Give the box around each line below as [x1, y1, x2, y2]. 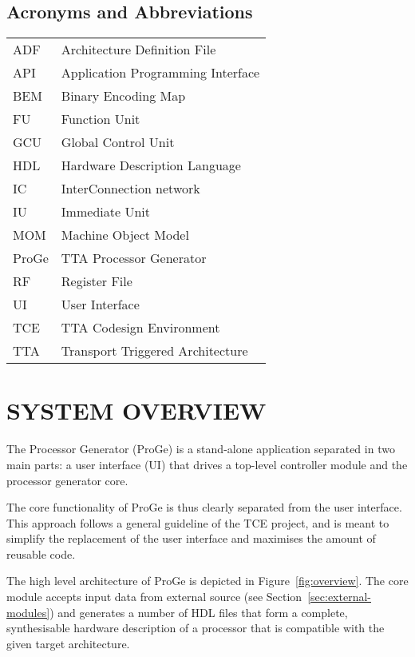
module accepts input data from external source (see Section [6, 588, 302, 605]
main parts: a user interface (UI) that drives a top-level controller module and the [6, 456, 408, 472]
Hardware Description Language [61, 156, 241, 175]
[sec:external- [307, 588, 371, 605]
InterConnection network [61, 179, 200, 198]
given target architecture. [6, 635, 130, 651]
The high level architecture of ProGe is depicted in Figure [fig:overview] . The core [6, 572, 409, 589]
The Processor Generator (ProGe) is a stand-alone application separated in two [6, 440, 395, 457]
